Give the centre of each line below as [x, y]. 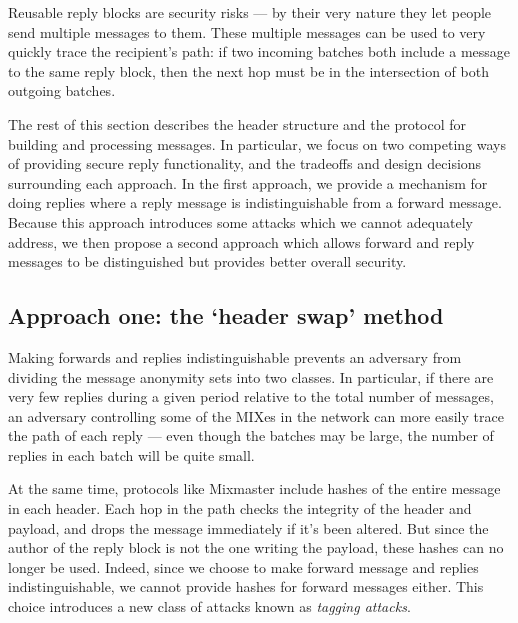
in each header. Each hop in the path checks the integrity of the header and [240, 508]
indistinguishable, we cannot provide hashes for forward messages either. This [246, 586]
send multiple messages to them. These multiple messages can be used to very [247, 31]
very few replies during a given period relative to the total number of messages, [251, 396]
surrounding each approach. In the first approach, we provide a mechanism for [248, 182]
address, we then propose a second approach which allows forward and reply [241, 241]
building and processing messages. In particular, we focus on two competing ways [257, 143]
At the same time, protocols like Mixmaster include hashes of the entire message [254, 488]
